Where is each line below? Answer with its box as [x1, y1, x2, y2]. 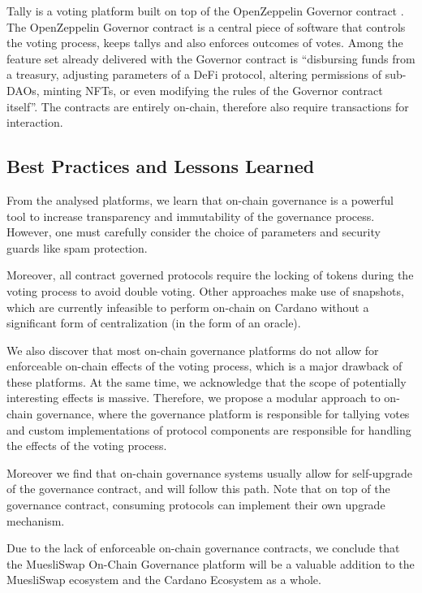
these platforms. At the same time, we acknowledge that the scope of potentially [6, 373, 407, 390]
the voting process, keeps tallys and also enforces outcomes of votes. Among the [6, 34, 403, 51]
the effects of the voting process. [6, 437, 167, 454]
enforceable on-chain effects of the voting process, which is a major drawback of [6, 357, 403, 374]
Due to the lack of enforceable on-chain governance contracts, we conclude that [6, 539, 400, 556]
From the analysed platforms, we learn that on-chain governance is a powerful [6, 191, 394, 208]
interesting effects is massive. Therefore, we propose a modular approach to [6, 389, 381, 406]
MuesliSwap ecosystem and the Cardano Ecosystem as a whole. [6, 571, 321, 588]
